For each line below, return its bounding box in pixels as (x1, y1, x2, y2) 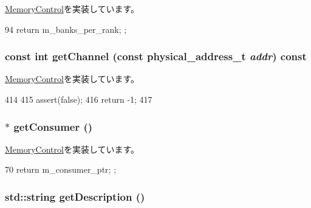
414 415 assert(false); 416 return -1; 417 (5, 93, 152, 105)
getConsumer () (13, 119, 93, 134)
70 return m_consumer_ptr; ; (5, 163, 117, 176)
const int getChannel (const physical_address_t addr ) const (5, 49, 307, 64)
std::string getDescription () (5, 189, 145, 204)
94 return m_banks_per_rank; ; (5, 23, 127, 35)
